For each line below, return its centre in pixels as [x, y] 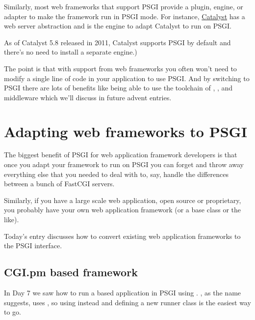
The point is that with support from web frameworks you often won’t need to [120, 68]
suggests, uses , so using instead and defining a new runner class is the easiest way [127, 302]
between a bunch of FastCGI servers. [59, 184]
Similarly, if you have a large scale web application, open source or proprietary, [123, 200]
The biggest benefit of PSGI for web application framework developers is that [121, 155]
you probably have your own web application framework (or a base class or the [123, 210]
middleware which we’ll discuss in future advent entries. [88, 97]
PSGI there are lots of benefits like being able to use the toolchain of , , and [118, 88]
